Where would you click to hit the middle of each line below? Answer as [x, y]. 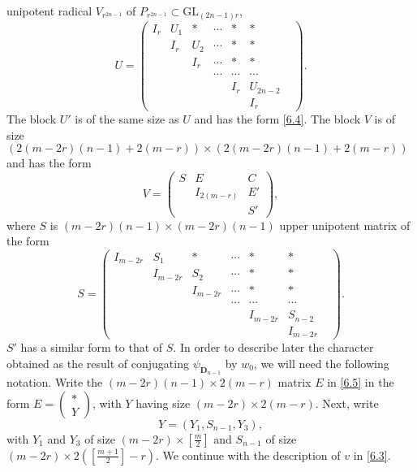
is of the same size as [127, 119]
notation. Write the [55, 382]
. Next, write [347, 403]
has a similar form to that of [92, 347]
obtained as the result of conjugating [98, 363]
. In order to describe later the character [273, 347]
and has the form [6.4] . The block [277, 119]
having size [163, 403]
